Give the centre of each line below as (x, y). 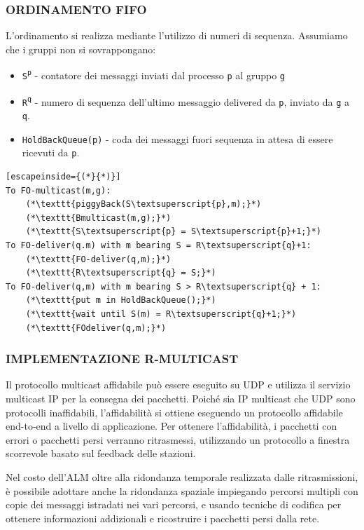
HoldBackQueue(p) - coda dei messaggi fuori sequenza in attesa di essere (177, 138)
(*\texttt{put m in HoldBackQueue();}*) (121, 300)
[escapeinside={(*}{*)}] (63, 177)
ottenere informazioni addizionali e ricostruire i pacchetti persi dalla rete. (163, 518)
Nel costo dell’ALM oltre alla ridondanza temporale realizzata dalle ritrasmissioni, (182, 476)
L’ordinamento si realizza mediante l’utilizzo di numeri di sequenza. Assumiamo (177, 35)
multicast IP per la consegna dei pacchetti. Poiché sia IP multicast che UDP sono (181, 398)
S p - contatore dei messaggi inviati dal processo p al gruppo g (153, 75)
